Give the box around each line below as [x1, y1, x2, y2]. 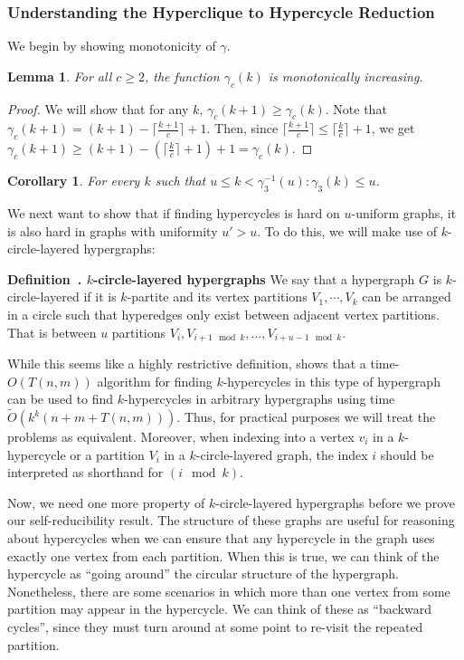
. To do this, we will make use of [257, 221, 438, 240]
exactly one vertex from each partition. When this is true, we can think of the [7, 546, 440, 565]
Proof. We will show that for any [7, 99, 189, 118]
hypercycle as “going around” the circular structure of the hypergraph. [7, 564, 399, 583]
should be [380, 445, 434, 464]
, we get [371, 119, 415, 138]
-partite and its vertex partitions [127, 287, 308, 306]
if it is [83, 287, 117, 306]
